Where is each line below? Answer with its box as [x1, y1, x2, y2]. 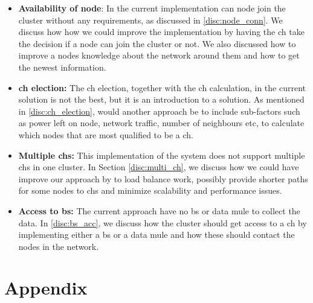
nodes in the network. [18, 240, 99, 252]
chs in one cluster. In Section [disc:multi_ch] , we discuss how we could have [18, 161, 299, 173]
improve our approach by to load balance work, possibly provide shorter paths [18, 172, 308, 185]
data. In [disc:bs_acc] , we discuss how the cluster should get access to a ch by [18, 216, 307, 229]
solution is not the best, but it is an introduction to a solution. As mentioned [18, 93, 305, 106]
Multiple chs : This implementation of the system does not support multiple [18, 148, 305, 161]
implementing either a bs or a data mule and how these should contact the [18, 228, 295, 241]
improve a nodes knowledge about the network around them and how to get [18, 49, 300, 62]
